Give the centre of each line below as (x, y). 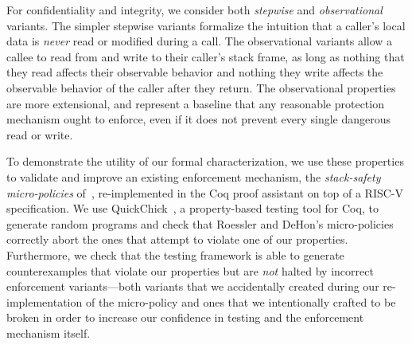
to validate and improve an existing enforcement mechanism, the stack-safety (194, 176)
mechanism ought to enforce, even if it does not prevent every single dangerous (199, 119)
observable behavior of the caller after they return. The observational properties (201, 87)
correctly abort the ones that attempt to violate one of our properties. (177, 239)
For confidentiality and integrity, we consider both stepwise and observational (194, 10)
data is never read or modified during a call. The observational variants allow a (200, 41)
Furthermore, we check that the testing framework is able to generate (175, 254)
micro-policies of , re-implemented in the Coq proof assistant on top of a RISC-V (205, 192)
